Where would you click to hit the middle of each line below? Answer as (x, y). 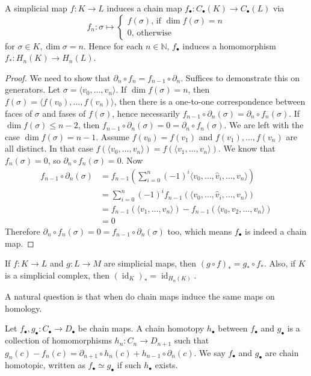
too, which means (200, 231)
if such (129, 365)
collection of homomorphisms (58, 340)
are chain (282, 352)
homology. (23, 308)
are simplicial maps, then (150, 263)
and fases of (64, 113)
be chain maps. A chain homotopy (141, 328)
